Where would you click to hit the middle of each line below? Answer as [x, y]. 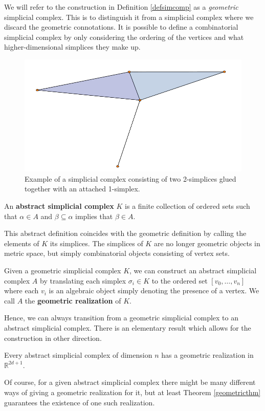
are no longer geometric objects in [207, 243]
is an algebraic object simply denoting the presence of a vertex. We [154, 290]
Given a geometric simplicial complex [63, 270]
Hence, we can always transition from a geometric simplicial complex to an [122, 318]
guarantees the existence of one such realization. [80, 402]
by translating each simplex [83, 280]
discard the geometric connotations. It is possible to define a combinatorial [121, 27]
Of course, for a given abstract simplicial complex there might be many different [130, 382]
